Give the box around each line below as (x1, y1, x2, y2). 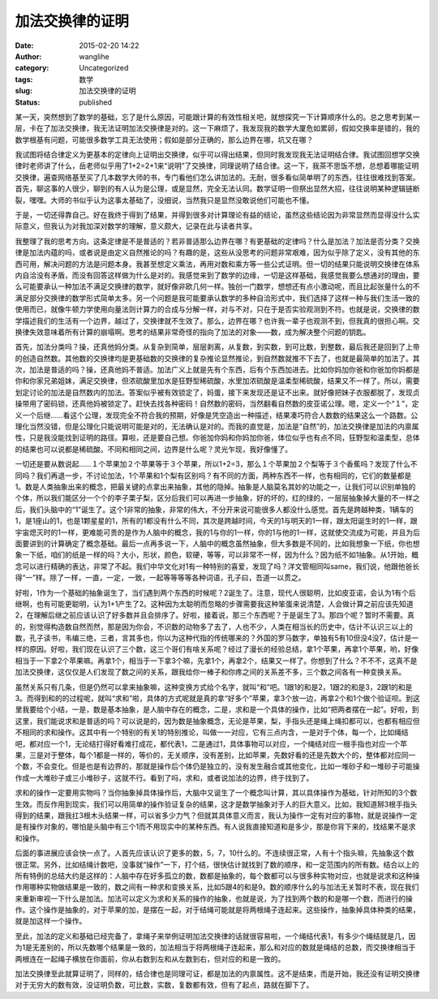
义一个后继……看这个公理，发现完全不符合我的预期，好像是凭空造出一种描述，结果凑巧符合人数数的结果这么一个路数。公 (15, 410, 419, 420)
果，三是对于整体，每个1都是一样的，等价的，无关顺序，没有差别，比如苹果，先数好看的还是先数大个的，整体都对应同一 (15, 750, 416, 760)
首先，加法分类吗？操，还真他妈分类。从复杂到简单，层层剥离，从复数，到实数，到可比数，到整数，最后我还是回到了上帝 (15, 342, 420, 352)
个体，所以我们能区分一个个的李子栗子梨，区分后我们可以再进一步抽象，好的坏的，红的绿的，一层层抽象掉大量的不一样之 (15, 493, 420, 503)
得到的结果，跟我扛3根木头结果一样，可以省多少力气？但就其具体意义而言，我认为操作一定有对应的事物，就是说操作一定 (15, 810, 418, 820)
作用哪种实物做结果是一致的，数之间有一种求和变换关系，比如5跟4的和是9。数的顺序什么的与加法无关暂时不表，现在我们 (15, 882, 419, 892)
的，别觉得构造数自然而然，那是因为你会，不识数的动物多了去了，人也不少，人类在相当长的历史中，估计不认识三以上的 (15, 622, 413, 631)
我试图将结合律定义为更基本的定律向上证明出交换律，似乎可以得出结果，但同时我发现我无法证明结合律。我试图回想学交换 (15, 150, 420, 160)
